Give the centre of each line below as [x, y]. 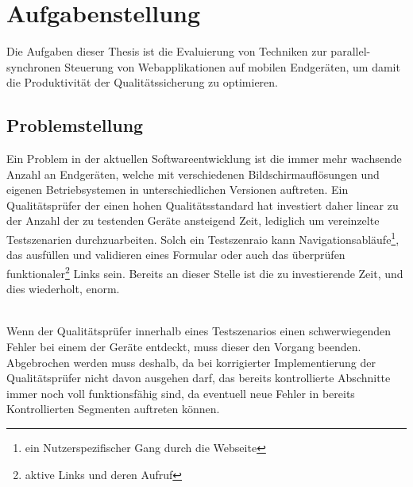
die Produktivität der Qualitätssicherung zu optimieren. [143, 82]
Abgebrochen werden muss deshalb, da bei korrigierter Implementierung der [191, 362]
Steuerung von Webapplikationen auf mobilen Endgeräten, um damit [232, 66]
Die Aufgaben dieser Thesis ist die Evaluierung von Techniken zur [167, 51]
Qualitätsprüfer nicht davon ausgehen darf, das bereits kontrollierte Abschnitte [199, 378]
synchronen [34, 66]
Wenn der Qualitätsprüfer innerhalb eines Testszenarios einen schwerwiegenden [199, 331]
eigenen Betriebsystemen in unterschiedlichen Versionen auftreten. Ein [178, 189]
